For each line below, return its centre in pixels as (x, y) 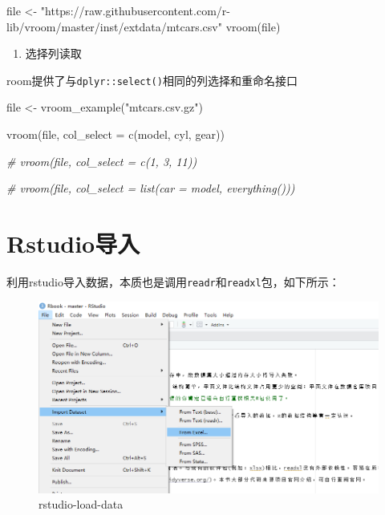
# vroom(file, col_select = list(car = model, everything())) (151, 188)
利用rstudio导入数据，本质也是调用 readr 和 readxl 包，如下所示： (173, 281)
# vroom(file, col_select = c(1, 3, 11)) (102, 161)
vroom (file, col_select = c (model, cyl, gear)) (116, 134)
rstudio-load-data (81, 504)
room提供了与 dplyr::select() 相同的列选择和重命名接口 (152, 80)
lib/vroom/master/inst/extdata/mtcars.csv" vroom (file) (144, 26)
